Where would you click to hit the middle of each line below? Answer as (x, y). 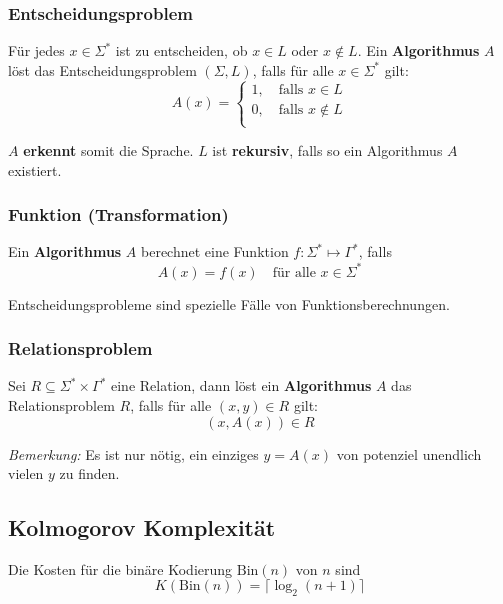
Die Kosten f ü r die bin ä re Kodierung (120, 568)
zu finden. (89, 473)
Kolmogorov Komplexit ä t (142, 527)
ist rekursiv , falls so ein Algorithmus (327, 150)
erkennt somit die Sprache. (108, 150)
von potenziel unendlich (409, 453)
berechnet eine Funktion (215, 251)
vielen (26, 473)
